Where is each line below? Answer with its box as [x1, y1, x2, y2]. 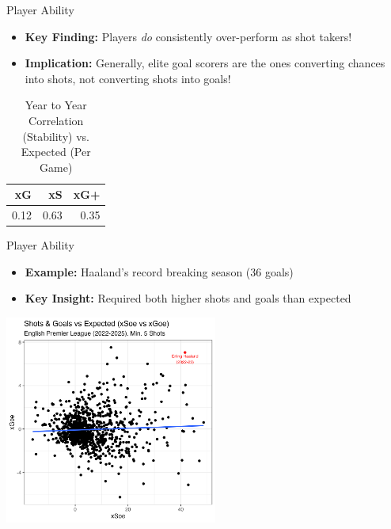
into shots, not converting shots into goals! [25, 70, 231, 86]
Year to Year [25, 97, 87, 113]
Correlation [28, 112, 84, 128]
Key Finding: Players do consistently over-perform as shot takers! [25, 28, 352, 44]
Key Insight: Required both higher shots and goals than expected [25, 290, 351, 306]
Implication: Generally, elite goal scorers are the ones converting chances [25, 55, 385, 71]
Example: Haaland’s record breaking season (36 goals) [25, 263, 294, 280]
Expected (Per [21, 143, 91, 160]
